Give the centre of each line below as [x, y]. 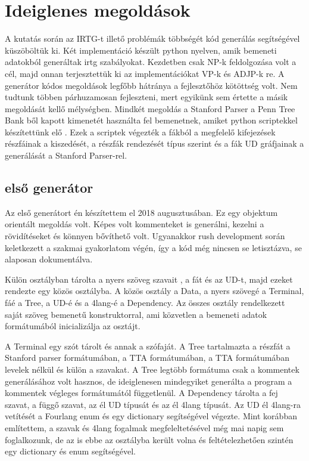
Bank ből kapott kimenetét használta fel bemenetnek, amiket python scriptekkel [151, 120]
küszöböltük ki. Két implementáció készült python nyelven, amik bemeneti [141, 50]
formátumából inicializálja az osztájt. [73, 326]
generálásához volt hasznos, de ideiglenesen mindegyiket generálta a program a [149, 381]
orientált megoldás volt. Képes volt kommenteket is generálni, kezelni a [135, 224]
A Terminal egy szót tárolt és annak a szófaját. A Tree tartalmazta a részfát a [148, 346]
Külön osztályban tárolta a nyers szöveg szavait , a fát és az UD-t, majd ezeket [149, 279]
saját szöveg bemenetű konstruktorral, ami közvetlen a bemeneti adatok [136, 314]
